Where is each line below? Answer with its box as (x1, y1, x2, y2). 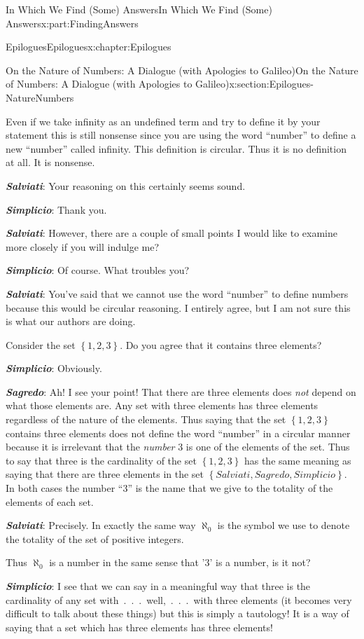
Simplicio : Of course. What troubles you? (6, 263, 190, 277)
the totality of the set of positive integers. (6, 531, 184, 546)
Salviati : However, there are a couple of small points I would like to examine (6, 226, 338, 240)
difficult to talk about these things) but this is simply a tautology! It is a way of (6, 606, 349, 621)
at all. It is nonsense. (6, 155, 95, 170)
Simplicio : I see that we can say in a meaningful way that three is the (6, 579, 311, 593)
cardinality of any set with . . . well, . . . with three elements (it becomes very (6, 592, 352, 607)
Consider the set (6, 337, 76, 352)
